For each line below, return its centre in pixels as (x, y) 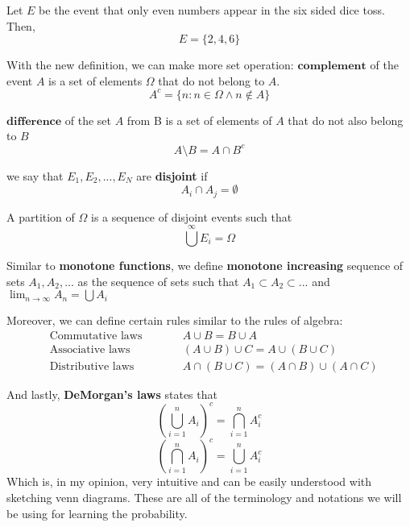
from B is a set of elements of (199, 120)
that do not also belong (346, 120)
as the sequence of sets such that (158, 281)
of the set (88, 120)
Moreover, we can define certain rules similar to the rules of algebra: (175, 320)
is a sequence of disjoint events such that (191, 216)
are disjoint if (172, 175)
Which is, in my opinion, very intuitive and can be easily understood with (189, 481)
